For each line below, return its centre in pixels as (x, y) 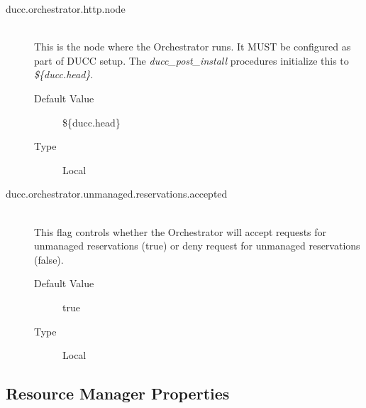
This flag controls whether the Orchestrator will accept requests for (181, 231)
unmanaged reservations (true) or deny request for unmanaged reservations (197, 246)
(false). (49, 259)
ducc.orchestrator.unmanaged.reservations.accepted (117, 194)
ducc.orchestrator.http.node (66, 9)
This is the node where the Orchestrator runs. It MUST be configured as (193, 47)
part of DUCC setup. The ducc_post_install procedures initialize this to (192, 60)
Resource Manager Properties (118, 393)
